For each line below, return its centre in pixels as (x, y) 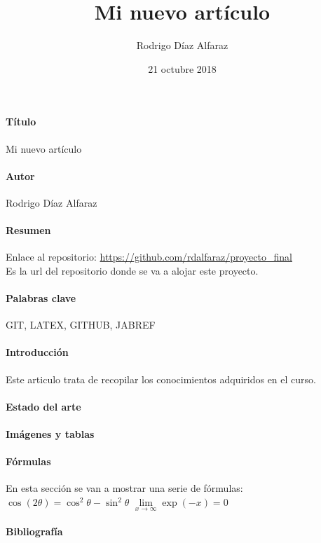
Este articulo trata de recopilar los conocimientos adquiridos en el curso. (161, 379)
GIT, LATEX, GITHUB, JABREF (81, 325)
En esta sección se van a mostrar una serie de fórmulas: (124, 488)
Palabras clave (41, 298)
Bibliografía (34, 531)
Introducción (37, 352)
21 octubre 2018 (182, 68)
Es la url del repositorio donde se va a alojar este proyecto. (132, 270)
